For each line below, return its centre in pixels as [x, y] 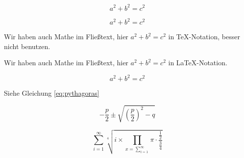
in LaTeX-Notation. [198, 63]
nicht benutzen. [27, 46]
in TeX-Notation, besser [204, 36]
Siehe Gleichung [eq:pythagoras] [52, 93]
